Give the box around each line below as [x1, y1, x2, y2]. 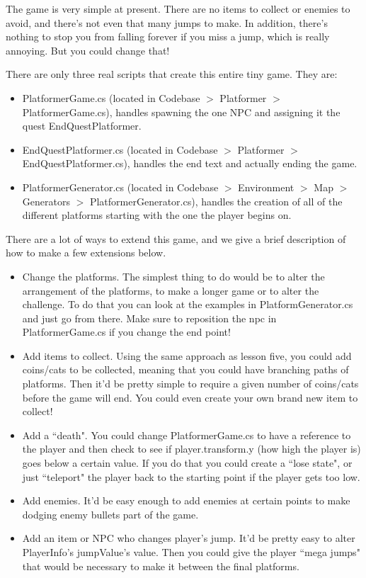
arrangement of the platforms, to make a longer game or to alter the [22, 283, 319, 297]
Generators [22, 193, 70, 208]
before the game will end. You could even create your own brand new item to [22, 390, 358, 404]
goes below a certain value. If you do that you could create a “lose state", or [22, 455, 353, 470]
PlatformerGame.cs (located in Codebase [22, 90, 200, 105]
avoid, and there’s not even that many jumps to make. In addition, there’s [6, 15, 328, 30]
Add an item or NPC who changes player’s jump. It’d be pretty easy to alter [22, 531, 355, 545]
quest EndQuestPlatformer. [22, 118, 142, 133]
